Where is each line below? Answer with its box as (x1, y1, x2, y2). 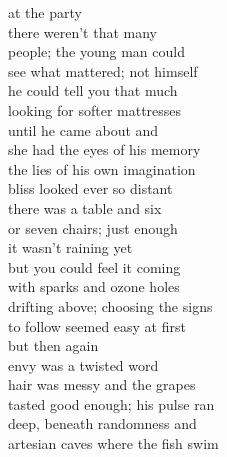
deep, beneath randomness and (8, 413, 197, 434)
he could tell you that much (8, 80, 178, 101)
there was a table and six (8, 197, 162, 218)
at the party (8, 2, 82, 22)
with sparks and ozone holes (8, 276, 180, 297)
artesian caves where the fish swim (8, 433, 219, 454)
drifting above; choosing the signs (8, 295, 213, 316)
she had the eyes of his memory (8, 139, 201, 160)
